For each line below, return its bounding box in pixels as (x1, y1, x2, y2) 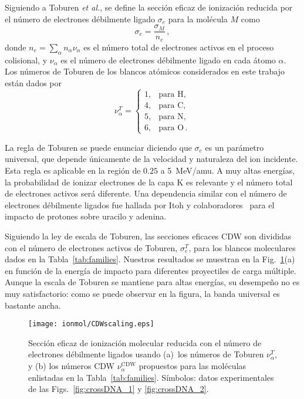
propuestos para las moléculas (139, 360, 246, 372)
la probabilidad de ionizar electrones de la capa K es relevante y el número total (5, 175, 293, 188)
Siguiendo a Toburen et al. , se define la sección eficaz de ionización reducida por (5, 1, 293, 13)
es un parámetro (205, 141, 264, 153)
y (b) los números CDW (28, 360, 114, 372)
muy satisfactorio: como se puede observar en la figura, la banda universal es (5, 288, 280, 300)
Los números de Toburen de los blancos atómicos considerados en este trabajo (5, 65, 285, 77)
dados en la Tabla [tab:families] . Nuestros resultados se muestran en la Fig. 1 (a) (5, 253, 295, 265)
